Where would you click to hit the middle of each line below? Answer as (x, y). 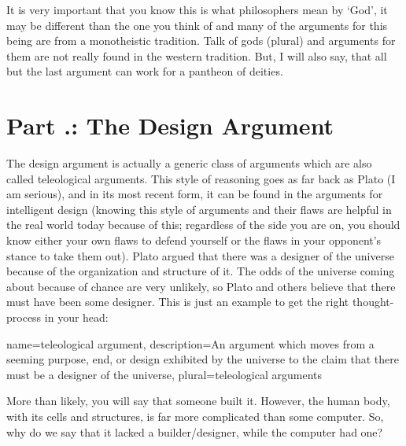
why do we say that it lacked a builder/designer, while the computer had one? (195, 431)
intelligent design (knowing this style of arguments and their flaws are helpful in (199, 209)
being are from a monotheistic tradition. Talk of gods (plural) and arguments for (201, 41)
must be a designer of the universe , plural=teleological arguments (164, 374)
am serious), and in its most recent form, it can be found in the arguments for (195, 194)
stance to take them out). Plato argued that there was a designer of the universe (200, 255)
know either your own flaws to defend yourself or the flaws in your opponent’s (194, 240)
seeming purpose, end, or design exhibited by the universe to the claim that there (203, 359)
